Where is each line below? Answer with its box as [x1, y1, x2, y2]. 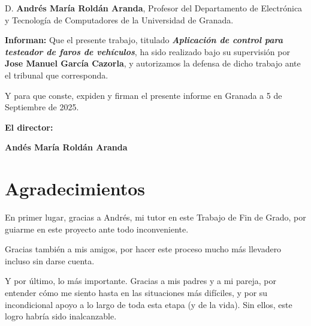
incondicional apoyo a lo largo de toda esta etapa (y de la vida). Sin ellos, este [5, 298, 292, 310]
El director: [5, 120, 53, 133]
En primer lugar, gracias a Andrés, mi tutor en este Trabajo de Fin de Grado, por [5, 211, 306, 224]
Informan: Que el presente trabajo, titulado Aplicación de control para [5, 34, 283, 46]
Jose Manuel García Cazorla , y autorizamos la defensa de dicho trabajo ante [5, 57, 301, 70]
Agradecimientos [5, 176, 146, 201]
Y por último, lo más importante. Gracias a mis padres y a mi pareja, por [5, 274, 276, 287]
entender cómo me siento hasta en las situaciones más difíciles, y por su [5, 286, 268, 299]
